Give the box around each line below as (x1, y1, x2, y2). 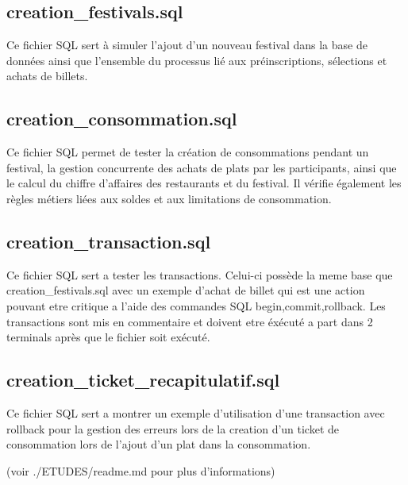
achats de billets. (6, 67, 88, 84)
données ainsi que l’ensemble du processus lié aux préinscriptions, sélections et (6, 52, 387, 68)
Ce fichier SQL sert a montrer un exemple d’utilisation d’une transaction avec (6, 404, 385, 421)
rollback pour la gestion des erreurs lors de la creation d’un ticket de (6, 420, 340, 437)
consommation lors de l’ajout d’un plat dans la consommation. (6, 436, 311, 452)
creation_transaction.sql (6, 229, 211, 253)
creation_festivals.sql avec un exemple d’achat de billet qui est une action (6, 282, 365, 298)
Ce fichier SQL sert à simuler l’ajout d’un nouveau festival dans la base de (6, 37, 368, 53)
